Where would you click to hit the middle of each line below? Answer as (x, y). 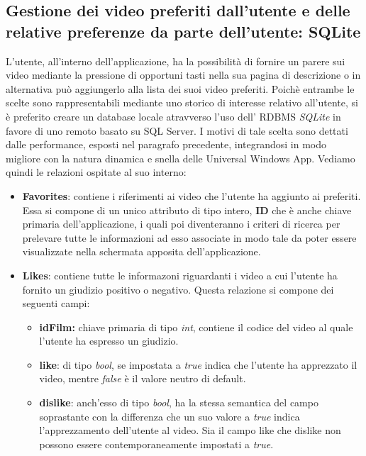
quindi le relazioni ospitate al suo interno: (96, 172)
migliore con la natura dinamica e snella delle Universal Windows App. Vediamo (181, 158)
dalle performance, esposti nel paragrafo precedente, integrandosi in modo (166, 144)
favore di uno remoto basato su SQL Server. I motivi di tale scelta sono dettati (177, 130)
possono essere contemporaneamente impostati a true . (156, 444)
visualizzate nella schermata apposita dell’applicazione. (142, 251)
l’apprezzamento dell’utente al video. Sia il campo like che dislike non (190, 430)
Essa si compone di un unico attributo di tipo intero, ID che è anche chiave (187, 210)
